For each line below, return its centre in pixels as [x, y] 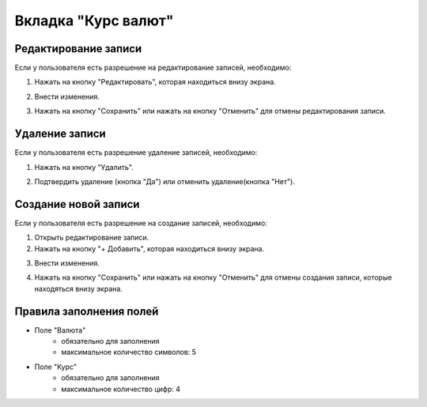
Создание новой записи [77, 204]
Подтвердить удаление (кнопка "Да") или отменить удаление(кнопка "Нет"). [165, 181]
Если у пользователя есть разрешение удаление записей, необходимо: [136, 153]
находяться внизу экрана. [78, 288]
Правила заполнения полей [87, 311]
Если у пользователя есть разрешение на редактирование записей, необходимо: [153, 68]
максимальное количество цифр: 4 [121, 389]
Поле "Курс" [56, 367]
